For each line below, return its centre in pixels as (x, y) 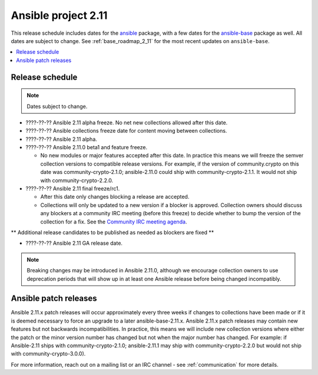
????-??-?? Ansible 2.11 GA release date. (74, 243)
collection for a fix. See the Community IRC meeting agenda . (114, 222)
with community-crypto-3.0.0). (48, 354)
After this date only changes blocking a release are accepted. (115, 197)
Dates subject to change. (57, 106)
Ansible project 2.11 (59, 15)
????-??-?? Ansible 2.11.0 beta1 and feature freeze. (86, 147)
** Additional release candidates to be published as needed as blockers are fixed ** (112, 232)
